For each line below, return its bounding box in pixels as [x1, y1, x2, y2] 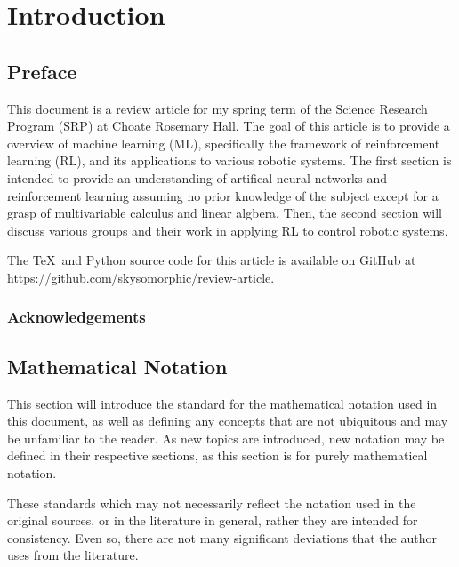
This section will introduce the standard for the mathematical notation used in [7, 394, 438, 412]
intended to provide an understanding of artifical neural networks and [7, 168, 388, 187]
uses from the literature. [7, 546, 139, 564]
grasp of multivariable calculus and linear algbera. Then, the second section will [7, 204, 442, 222]
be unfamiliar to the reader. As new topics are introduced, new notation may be [7, 428, 445, 447]
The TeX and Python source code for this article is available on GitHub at [7, 251, 416, 269]
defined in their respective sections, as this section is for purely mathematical [7, 446, 428, 465]
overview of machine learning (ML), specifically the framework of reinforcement [7, 133, 440, 152]
